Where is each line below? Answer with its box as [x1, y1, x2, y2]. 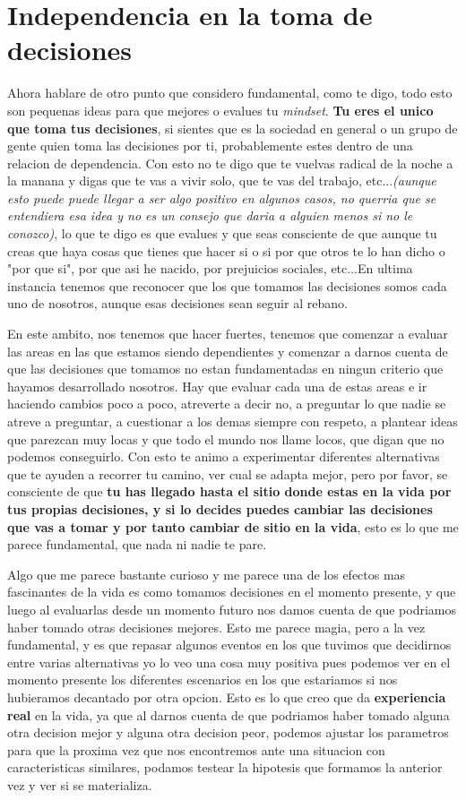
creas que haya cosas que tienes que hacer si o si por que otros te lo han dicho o [7, 241, 445, 260]
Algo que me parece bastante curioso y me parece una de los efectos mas [7, 564, 406, 583]
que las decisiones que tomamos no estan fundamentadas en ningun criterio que [7, 359, 444, 378]
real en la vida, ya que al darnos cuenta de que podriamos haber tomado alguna [7, 705, 450, 724]
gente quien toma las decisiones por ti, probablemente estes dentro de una [7, 136, 413, 155]
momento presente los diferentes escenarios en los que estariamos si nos [7, 670, 398, 689]
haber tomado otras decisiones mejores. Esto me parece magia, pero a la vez [7, 617, 426, 636]
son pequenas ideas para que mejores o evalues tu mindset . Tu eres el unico [7, 100, 434, 119]
